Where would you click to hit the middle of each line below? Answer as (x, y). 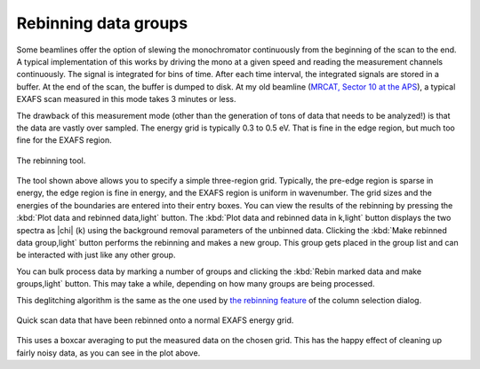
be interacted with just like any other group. (96, 255)
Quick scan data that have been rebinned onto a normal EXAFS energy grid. (155, 320)
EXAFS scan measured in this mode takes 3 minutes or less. (126, 99)
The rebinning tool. (51, 161)
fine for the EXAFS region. (64, 140)
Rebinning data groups (102, 23)
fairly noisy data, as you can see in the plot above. (108, 353)
